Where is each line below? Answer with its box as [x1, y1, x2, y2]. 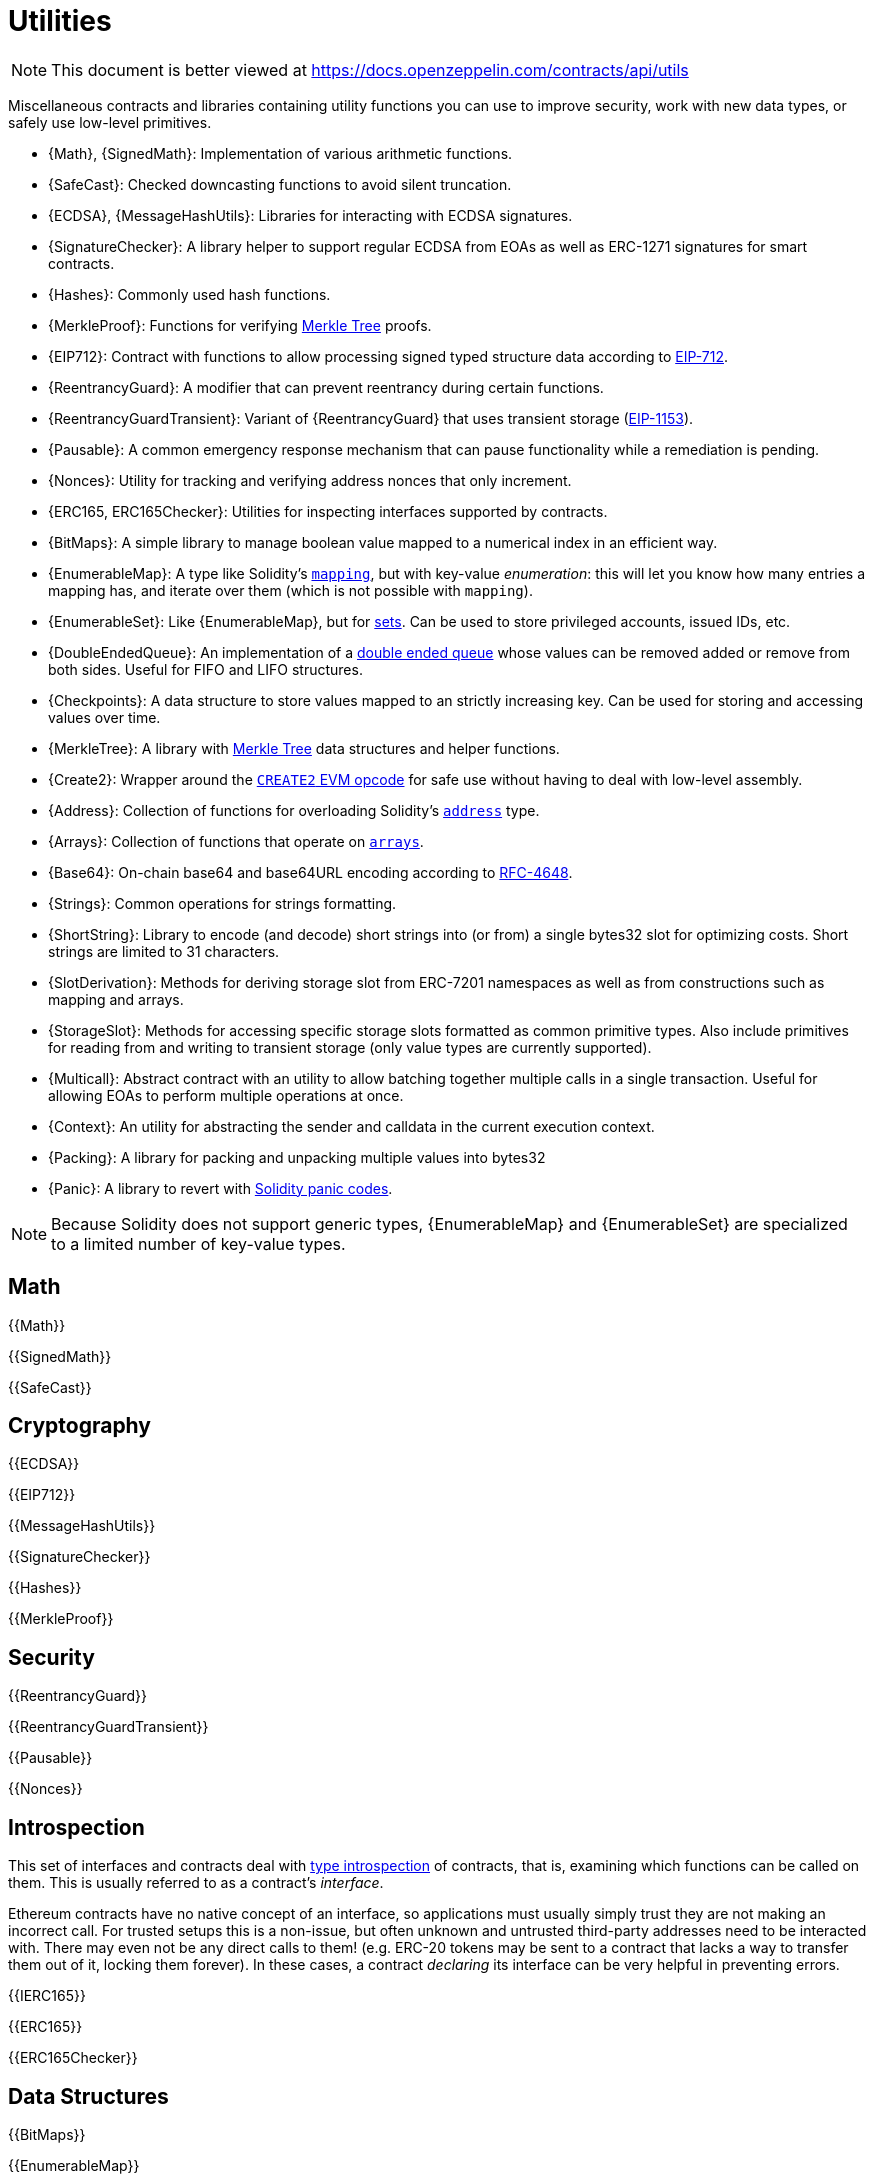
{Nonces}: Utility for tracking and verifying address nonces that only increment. [48, 471, 572, 489]
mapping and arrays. [48, 990, 184, 1008]
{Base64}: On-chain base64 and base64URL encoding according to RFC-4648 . [48, 863, 573, 881]
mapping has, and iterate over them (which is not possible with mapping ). [48, 581, 533, 599]
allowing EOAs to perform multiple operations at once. [48, 1086, 404, 1104]
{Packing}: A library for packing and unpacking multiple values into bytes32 [48, 1148, 546, 1166]
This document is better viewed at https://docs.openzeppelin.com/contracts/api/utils [51, 59, 689, 80]
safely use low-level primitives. [8, 113, 212, 131]
